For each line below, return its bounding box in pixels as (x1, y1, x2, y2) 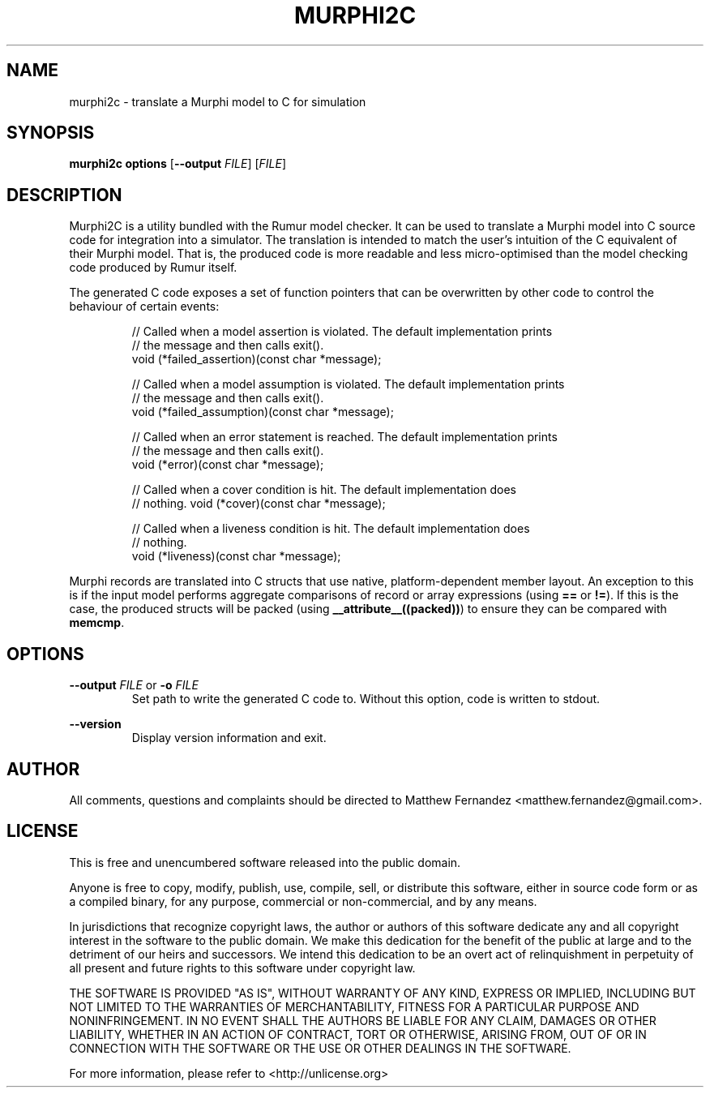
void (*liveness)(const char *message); (131, 549, 341, 564)
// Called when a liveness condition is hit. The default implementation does (131, 521, 530, 536)
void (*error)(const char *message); (131, 457, 324, 472)
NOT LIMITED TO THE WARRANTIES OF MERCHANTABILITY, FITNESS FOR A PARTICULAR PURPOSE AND (69, 999, 639, 1014)
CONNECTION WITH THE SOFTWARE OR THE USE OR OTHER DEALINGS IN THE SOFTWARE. (69, 1040, 571, 1055)
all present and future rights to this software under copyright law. (69, 960, 416, 975)
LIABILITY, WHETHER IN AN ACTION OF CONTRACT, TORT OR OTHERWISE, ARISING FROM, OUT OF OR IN (69, 1027, 647, 1041)
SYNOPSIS (6, 122, 95, 144)
